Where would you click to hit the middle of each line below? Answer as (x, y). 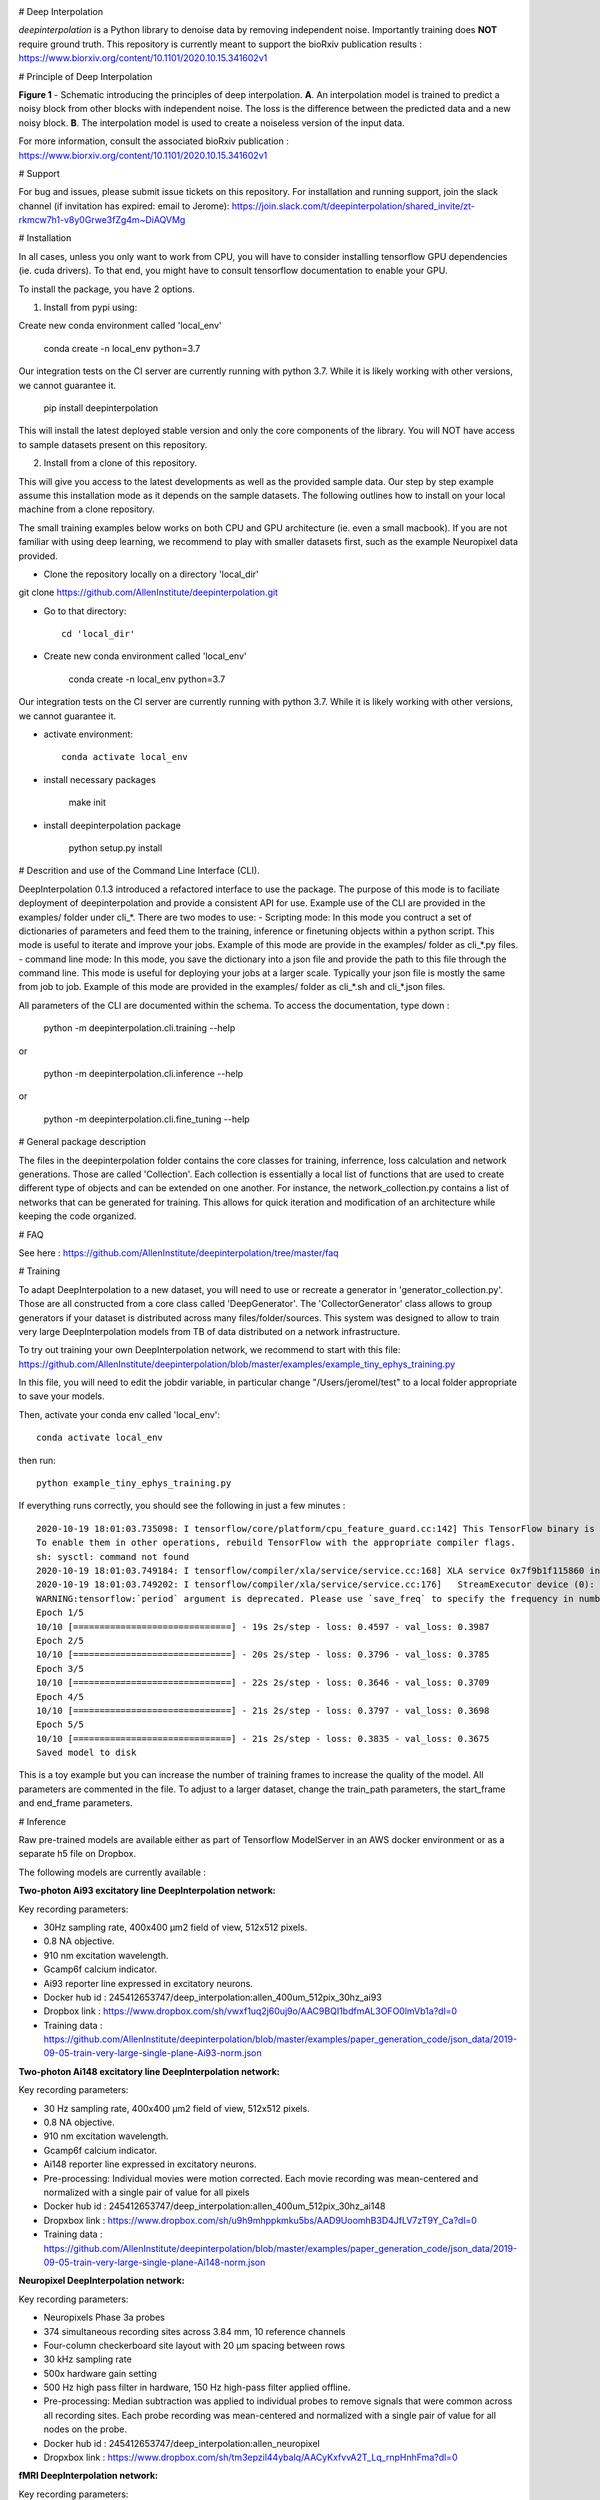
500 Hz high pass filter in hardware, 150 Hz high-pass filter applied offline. (197, 2387)
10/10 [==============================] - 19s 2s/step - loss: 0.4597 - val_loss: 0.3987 (263, 1626)
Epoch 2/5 (60, 1640)
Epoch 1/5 (60, 1613)
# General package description (82, 1142)
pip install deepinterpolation (101, 407)
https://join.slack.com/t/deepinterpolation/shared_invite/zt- (353, 206)
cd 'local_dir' (98, 634)
